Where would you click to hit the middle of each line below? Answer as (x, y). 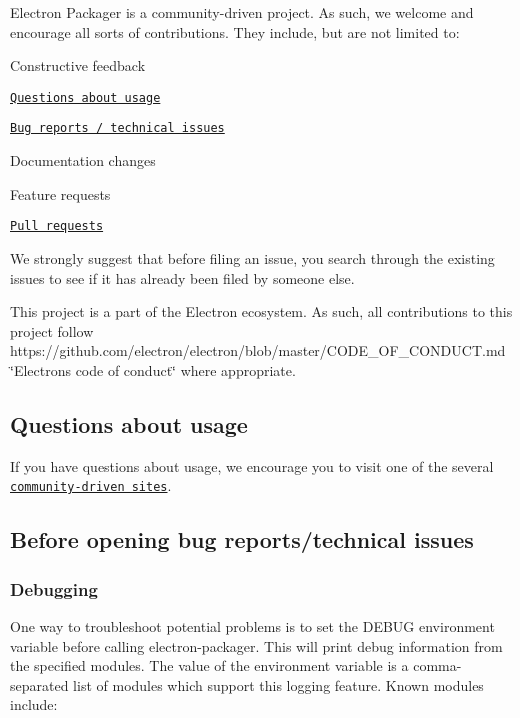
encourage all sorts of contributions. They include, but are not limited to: (235, 31)
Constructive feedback (78, 65)
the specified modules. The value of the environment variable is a (209, 665)
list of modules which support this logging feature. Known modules (278, 684)
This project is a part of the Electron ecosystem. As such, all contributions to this (261, 311)
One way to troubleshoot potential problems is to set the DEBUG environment (252, 625)
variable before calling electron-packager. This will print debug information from (256, 645)
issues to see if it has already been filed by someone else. (182, 277)
